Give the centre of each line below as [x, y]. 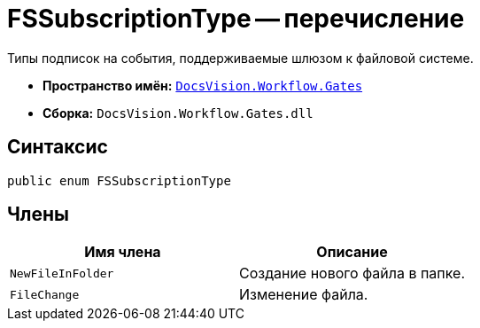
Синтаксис [58, 147]
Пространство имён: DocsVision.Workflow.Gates [203, 85]
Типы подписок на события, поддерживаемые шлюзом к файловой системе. [240, 58]
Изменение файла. [304, 295]
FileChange [45, 294]
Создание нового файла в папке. [352, 273]
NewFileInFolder [62, 273]
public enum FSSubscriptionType [119, 180]
